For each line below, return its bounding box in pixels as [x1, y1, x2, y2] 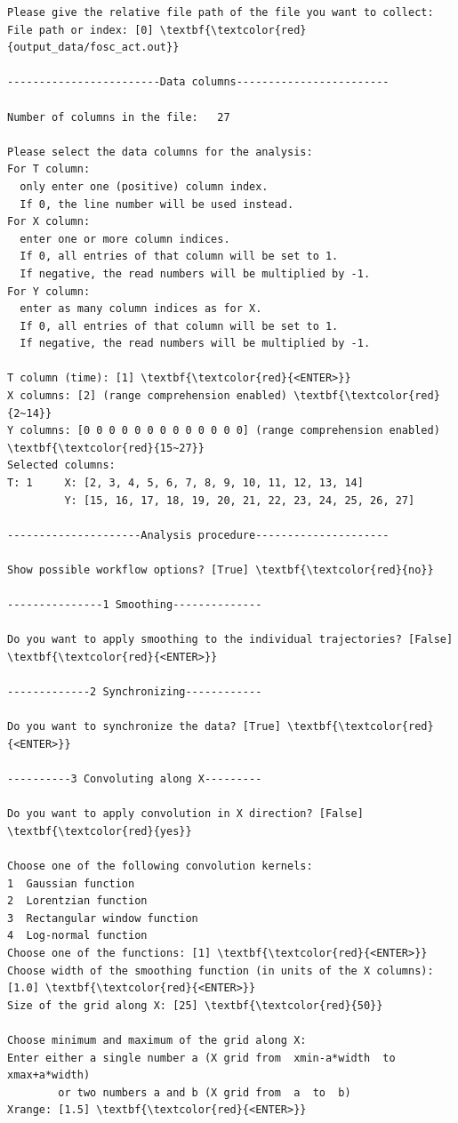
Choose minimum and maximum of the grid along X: [7, 1034, 307, 1047]
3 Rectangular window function [7, 911, 198, 925]
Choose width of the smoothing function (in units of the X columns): [7, 964, 434, 977]
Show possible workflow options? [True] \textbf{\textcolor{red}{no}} [7, 564, 434, 576]
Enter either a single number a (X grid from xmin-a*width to [7, 1051, 396, 1064]
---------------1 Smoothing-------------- [7, 598, 262, 612]
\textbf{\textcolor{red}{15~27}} [7, 441, 205, 454]
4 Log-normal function [7, 929, 148, 943]
